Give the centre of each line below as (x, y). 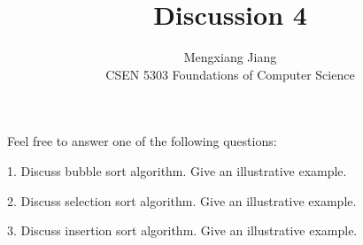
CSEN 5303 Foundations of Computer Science (230, 74)
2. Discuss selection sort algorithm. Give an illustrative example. (182, 200)
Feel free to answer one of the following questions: (142, 141)
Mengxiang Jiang (230, 57)
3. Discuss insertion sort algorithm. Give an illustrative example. (182, 230)
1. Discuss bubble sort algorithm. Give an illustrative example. (177, 170)
